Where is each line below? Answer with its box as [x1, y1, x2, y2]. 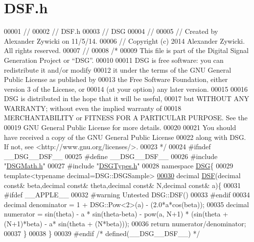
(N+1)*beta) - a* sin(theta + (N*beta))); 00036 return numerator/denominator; [4, 218, 246, 228]
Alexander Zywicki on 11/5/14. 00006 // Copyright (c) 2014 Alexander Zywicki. [4, 35, 245, 46]
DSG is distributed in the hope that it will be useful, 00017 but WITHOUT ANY [4, 93, 250, 104]
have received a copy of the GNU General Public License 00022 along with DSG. [4, 132, 246, 142]
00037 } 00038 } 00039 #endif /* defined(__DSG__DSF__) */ [4, 228, 200, 238]
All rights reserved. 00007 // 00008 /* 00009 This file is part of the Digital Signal [4, 45, 249, 55]
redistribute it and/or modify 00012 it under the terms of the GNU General [4, 64, 231, 75]
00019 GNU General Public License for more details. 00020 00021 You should [4, 122, 236, 133]
